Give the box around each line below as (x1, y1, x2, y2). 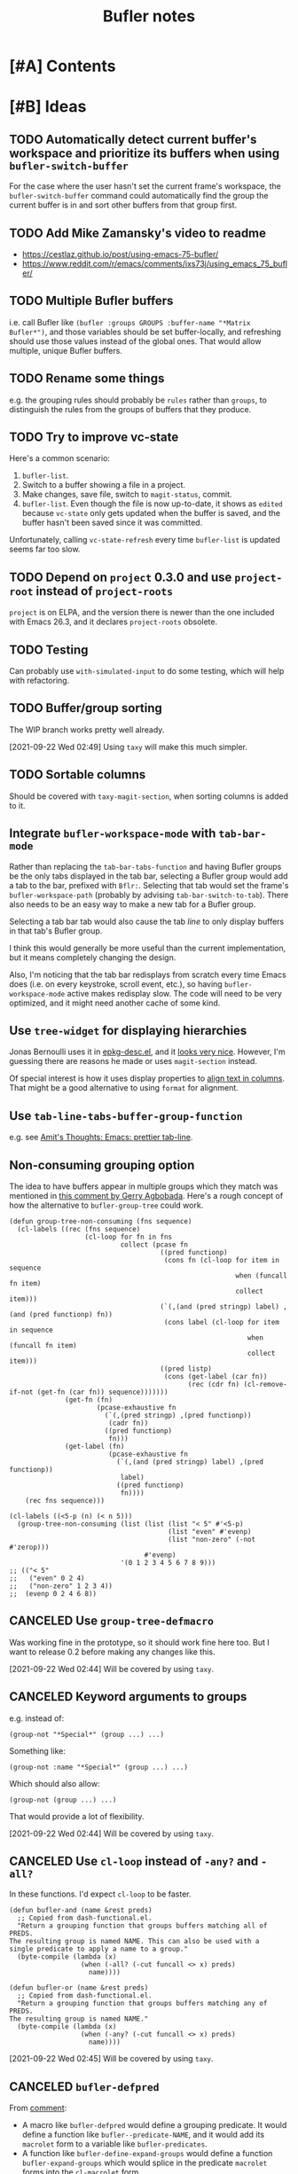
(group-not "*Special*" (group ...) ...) (9, 1730, 165, 1739)
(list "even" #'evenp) (168, 1527, 252, 1536)
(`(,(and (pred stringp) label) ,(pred (116, 1457, 264, 1466)
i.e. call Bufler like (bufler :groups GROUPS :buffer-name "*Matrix (9, 317, 251, 327)
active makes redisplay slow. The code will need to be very (67, 988, 282, 998)
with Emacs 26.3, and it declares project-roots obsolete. (9, 616, 218, 627)
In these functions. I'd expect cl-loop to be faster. (9, 1889, 192, 1899)
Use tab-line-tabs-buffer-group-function (9, 1108, 243, 1123)
